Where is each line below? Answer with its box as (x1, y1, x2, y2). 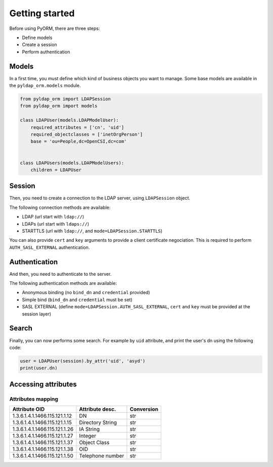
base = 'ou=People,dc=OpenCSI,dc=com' (30, 138, 127, 145)
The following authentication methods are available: (9, 280, 117, 286)
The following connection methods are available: (9, 204, 111, 210)
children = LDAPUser (30, 167, 82, 172)
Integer (79, 433, 96, 440)
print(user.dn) (20, 365, 58, 371)
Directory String (79, 419, 117, 426)
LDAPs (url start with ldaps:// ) (22, 221, 89, 227)
